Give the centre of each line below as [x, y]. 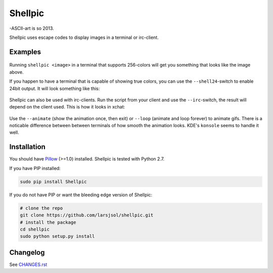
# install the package [48, 222]
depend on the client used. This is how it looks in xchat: [67, 107]
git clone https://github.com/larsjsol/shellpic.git [87, 215]
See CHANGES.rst [28, 264]
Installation [27, 147]
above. [16, 72]
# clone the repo [41, 208]
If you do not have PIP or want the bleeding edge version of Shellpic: [81, 195]
